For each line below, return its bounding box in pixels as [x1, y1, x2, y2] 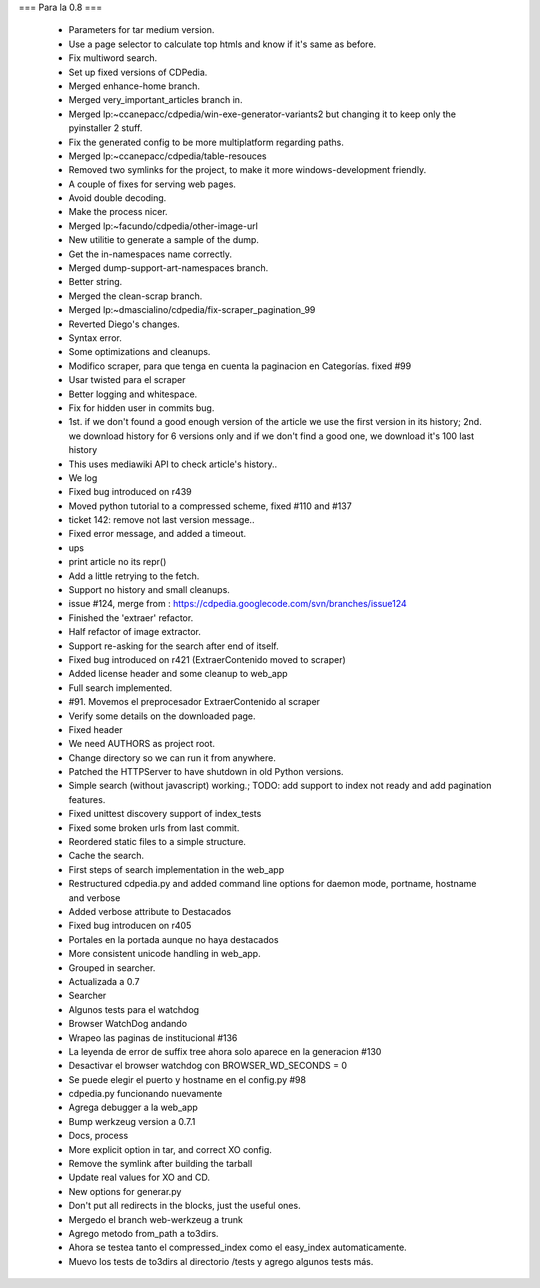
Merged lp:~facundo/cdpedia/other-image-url [68, 220, 259, 232]
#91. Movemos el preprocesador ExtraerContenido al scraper [68, 696, 320, 708]
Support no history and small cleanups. [68, 584, 230, 596]
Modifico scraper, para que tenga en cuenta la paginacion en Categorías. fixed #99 [68, 360, 412, 372]
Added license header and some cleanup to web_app [68, 668, 289, 680]
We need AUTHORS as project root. [68, 738, 215, 750]
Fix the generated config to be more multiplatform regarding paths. [68, 136, 344, 148]
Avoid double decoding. [68, 192, 167, 204]
